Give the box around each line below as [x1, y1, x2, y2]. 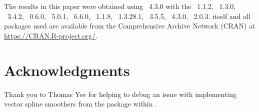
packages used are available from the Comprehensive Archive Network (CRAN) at [4, 20, 255, 31]
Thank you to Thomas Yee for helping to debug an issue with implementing [4, 88, 236, 99]
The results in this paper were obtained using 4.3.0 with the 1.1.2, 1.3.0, [4, 1, 236, 11]
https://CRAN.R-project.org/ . [4, 30, 97, 40]
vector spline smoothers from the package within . [4, 98, 157, 109]
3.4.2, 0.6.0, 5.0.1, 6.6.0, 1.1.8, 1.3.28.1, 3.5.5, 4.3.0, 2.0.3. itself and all [7, 10, 250, 21]
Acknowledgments [4, 59, 130, 80]
